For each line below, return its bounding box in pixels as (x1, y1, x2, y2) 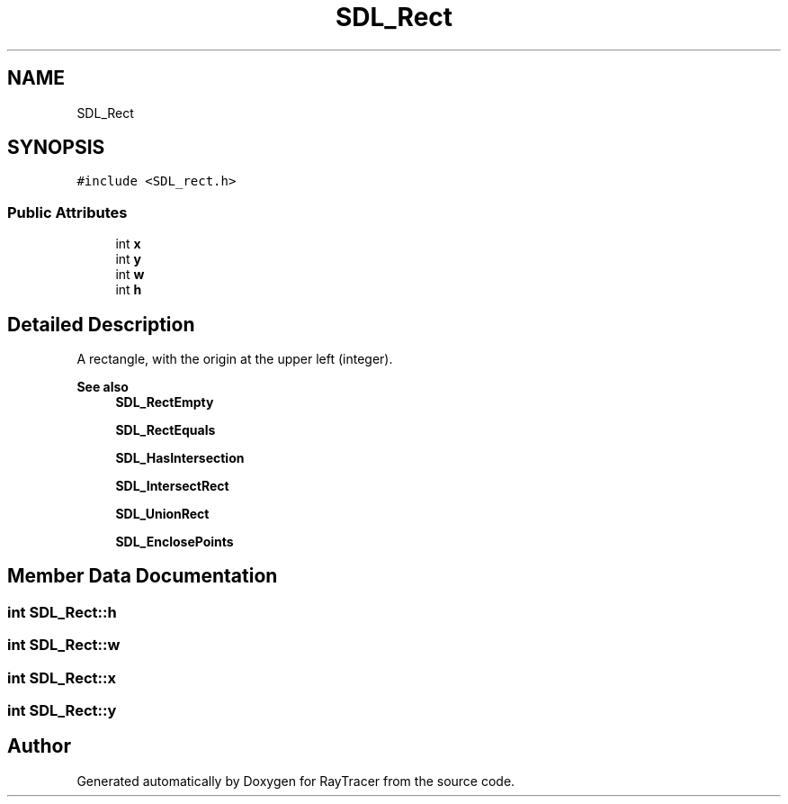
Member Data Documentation (7, 565, 278, 588)
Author (7, 735, 71, 758)
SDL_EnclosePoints (115, 534, 234, 550)
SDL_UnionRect (115, 506, 210, 522)
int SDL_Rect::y (7, 701, 117, 719)
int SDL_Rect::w (7, 636, 121, 655)
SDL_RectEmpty (115, 394, 214, 411)
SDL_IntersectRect (115, 478, 229, 494)
